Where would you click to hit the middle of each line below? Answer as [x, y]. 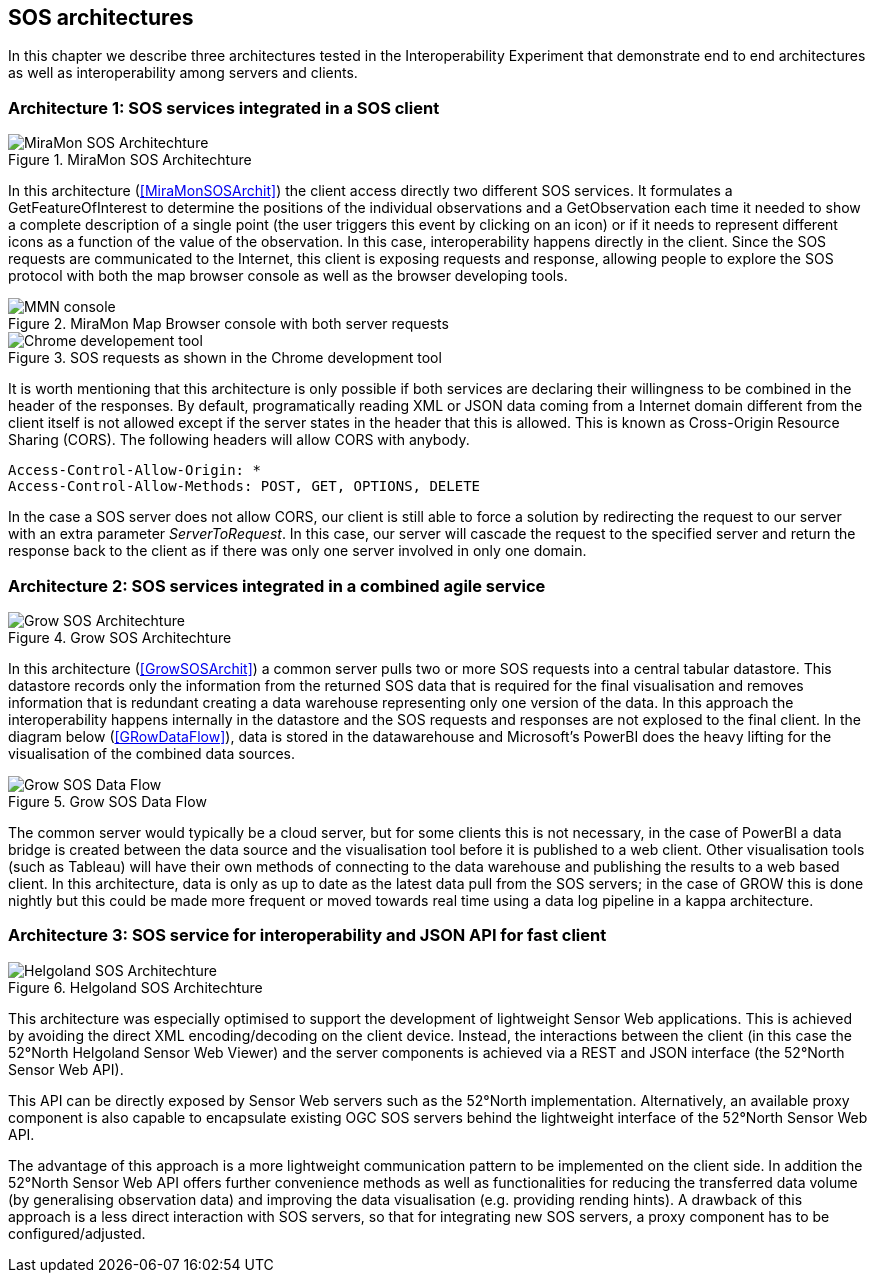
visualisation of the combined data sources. [151, 753]
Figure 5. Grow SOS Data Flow [107, 801]
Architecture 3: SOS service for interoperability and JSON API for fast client [307, 935]
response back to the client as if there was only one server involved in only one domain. [297, 551]
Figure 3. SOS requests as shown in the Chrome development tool [225, 358]
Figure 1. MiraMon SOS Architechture [130, 160]
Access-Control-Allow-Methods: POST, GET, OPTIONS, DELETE [244, 486]
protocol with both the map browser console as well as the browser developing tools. [288, 276]
